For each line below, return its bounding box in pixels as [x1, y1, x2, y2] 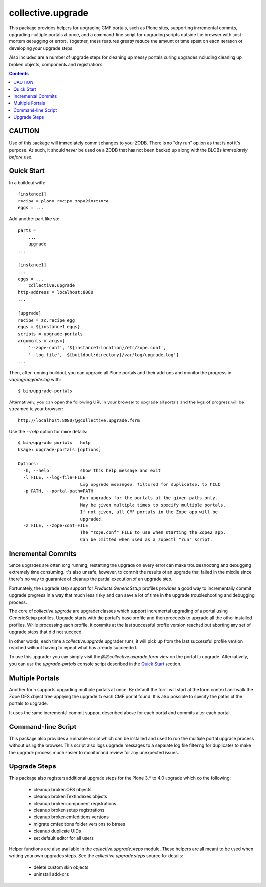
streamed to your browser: [9, 406, 64, 412]
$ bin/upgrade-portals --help [18, 440, 91, 445]
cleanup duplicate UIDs [33, 828, 81, 834]
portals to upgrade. [9, 700, 48, 706]
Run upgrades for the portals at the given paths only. [80, 495, 218, 501]
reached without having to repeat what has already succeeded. [9, 645, 138, 650]
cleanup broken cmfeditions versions [33, 814, 109, 820]
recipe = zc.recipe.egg [18, 317, 75, 323]
